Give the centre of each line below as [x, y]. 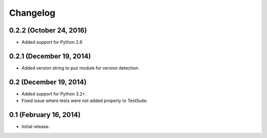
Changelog [32, 13]
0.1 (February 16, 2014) [45, 115]
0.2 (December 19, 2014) [48, 82]
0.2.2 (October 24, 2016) [48, 30]
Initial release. [36, 127]
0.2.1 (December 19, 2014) [50, 56]
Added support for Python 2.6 [52, 42]
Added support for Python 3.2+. [54, 94]
